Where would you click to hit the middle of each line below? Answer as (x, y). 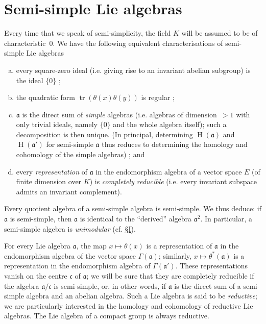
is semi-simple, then (41, 219)
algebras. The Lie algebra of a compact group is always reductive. (107, 316)
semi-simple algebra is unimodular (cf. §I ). (70, 228)
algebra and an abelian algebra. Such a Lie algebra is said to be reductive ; (142, 296)
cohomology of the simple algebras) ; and (80, 154)
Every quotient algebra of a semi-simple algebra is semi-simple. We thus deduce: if (133, 208)
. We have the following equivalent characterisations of (138, 43)
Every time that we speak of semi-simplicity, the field (88, 33)
